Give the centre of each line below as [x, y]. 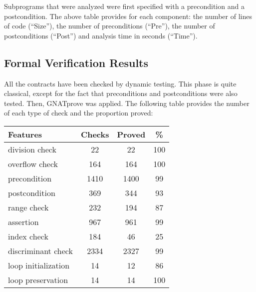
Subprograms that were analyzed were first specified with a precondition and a [124, 6]
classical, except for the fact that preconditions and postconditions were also [121, 93]
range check [28, 207]
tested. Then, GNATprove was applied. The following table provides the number [127, 103]
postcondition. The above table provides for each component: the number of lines [128, 16]
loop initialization [39, 265]
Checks [95, 134]
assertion [23, 221]
